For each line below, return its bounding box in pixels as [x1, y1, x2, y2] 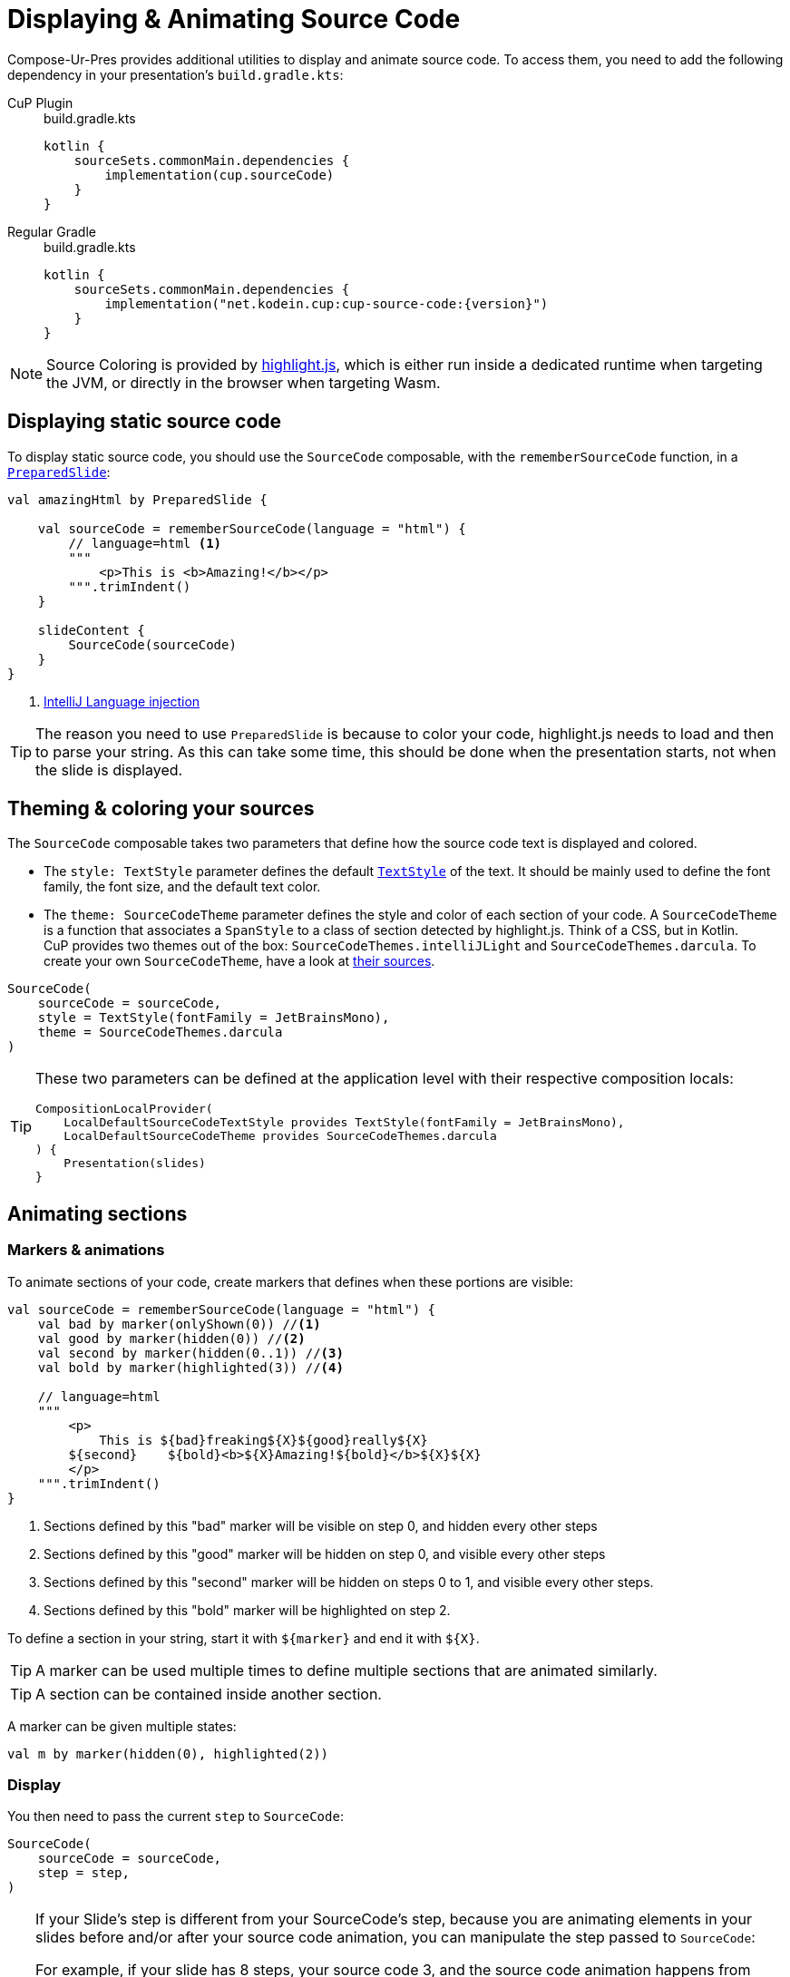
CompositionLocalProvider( [35, 1102, 213, 1116]
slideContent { [37, 622, 145, 638]
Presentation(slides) [63, 1156, 206, 1171]
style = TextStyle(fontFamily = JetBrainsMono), [37, 1010, 390, 1026]
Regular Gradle [7, 223, 96, 239]
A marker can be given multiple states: [7, 1718, 237, 1734]
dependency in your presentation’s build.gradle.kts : [7, 66, 344, 83]
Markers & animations [7, 1241, 165, 1260]
